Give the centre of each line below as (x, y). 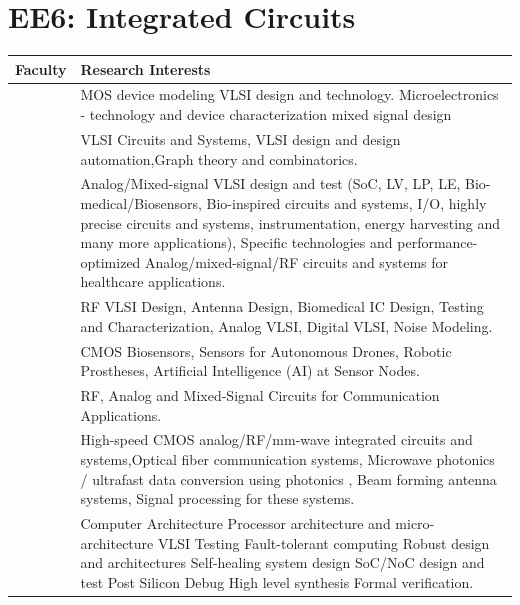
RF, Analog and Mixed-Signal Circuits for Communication (260, 395)
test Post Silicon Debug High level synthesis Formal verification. (277, 581)
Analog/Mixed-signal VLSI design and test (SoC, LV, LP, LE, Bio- (285, 183)
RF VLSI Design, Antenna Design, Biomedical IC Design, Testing (282, 306)
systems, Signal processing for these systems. (217, 498)
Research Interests (145, 68)
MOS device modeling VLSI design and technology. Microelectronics (289, 94)
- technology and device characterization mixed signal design (266, 114)
